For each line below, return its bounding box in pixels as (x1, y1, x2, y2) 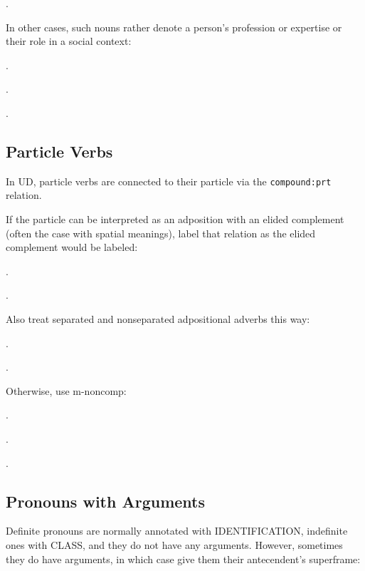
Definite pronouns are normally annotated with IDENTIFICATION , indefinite (6, 523, 348, 538)
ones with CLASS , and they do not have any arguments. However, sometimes (6, 537, 343, 552)
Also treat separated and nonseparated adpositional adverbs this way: (6, 311, 310, 326)
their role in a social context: (6, 34, 132, 48)
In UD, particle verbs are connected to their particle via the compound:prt (6, 173, 332, 188)
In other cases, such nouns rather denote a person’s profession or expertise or (6, 19, 342, 34)
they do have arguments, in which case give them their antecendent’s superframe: (6, 551, 361, 566)
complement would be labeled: (6, 240, 138, 254)
